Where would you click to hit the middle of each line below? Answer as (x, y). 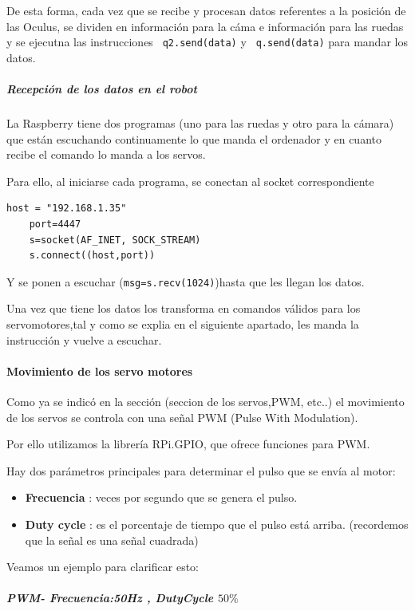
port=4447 (55, 224)
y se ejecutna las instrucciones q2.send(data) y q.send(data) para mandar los (207, 42)
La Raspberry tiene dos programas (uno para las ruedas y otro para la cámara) (200, 123)
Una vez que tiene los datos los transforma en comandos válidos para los (184, 308)
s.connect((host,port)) (92, 256)
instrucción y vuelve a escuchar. (84, 339)
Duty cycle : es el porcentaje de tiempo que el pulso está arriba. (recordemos (217, 524)
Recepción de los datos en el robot (102, 89)
